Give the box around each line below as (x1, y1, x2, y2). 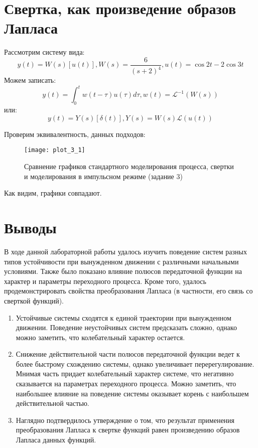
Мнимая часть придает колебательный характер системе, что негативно (16, 368, 234, 379)
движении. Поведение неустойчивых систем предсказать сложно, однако (16, 322, 237, 333)
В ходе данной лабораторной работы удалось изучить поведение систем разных (4, 246, 247, 256)
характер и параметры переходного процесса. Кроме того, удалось (4, 275, 206, 286)
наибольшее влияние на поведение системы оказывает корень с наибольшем (16, 388, 249, 398)
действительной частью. (16, 398, 89, 408)
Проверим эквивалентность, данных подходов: (4, 128, 146, 139)
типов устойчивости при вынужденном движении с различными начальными (4, 256, 239, 266)
